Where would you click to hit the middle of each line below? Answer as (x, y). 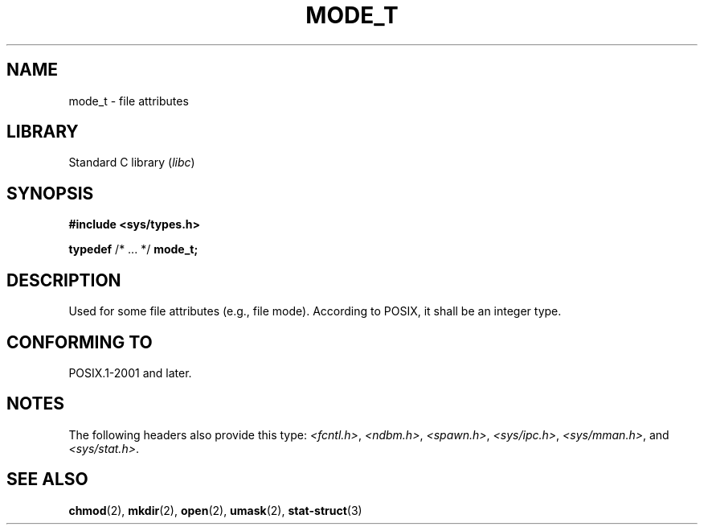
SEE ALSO (47, 480)
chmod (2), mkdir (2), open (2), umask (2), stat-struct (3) (215, 510)
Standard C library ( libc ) (132, 163)
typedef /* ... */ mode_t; (133, 249)
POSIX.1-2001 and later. (130, 373)
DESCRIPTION (64, 280)
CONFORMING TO (80, 342)
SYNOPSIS (50, 193)
